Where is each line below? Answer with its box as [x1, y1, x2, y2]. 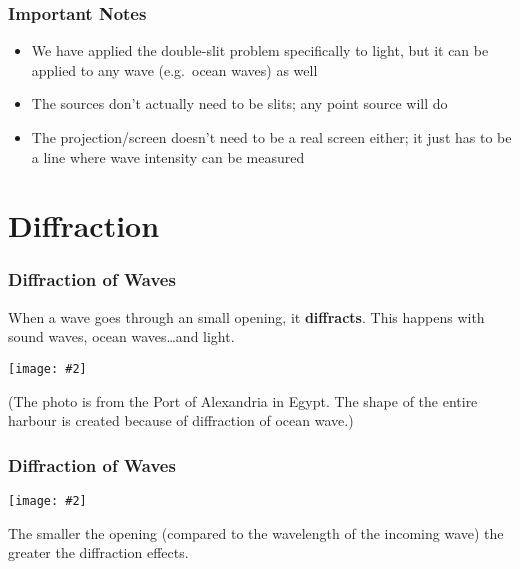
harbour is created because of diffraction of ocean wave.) [8, 410, 354, 431]
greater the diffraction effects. [8, 542, 189, 563]
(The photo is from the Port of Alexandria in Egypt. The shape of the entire [8, 390, 478, 411]
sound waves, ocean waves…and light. [8, 326, 235, 347]
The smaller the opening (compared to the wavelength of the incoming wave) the [8, 522, 504, 543]
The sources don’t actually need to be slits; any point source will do [31, 93, 448, 114]
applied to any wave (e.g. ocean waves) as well [31, 59, 318, 80]
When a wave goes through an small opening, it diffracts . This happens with [8, 306, 485, 327]
